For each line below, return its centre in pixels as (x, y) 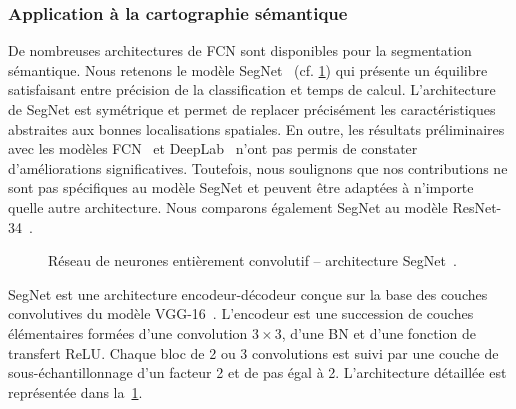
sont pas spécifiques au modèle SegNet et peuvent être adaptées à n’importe (241, 187)
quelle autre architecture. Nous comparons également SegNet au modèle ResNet (252, 206)
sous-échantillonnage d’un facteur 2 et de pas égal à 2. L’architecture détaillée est (257, 372)
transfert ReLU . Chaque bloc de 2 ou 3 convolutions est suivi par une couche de (253, 352)
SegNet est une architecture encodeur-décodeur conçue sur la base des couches (248, 293)
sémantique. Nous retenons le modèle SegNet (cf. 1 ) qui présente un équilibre (248, 69)
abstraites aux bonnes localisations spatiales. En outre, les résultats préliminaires (256, 128)
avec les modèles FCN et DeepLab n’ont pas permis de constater (213, 148)
